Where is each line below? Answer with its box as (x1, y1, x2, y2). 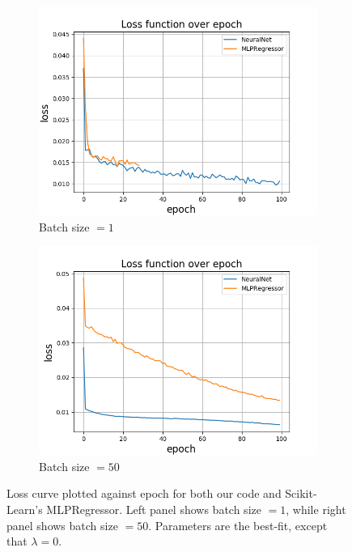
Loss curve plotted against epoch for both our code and (6, 485, 282, 502)
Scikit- (285, 485, 317, 502)
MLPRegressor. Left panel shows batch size (46, 500, 261, 517)
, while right (286, 500, 346, 517)
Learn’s (6, 500, 43, 517)
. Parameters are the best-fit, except (148, 516, 328, 533)
